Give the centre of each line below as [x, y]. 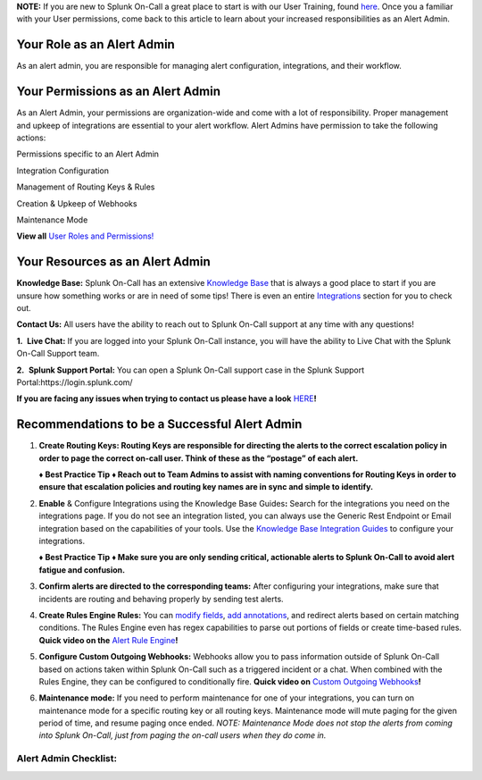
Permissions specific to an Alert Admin [88, 154]
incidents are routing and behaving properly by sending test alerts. [162, 599]
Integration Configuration [63, 171]
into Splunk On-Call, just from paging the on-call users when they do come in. [183, 735]
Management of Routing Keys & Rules [86, 187]
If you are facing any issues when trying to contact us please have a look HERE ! [166, 398]
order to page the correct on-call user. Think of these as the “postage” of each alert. [199, 458]
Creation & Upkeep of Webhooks [77, 203]
